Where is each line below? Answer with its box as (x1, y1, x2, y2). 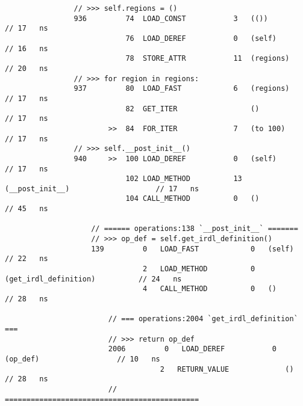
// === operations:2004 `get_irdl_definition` (108, 315, 298, 324)
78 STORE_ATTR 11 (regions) (125, 54, 290, 63)
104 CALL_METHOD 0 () (125, 194, 260, 203)
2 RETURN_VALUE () (160, 364, 294, 374)
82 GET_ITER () (125, 104, 260, 113)
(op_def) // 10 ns (5, 354, 160, 363)
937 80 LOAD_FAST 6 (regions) (73, 84, 290, 93)
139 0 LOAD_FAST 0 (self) (91, 244, 294, 253)
